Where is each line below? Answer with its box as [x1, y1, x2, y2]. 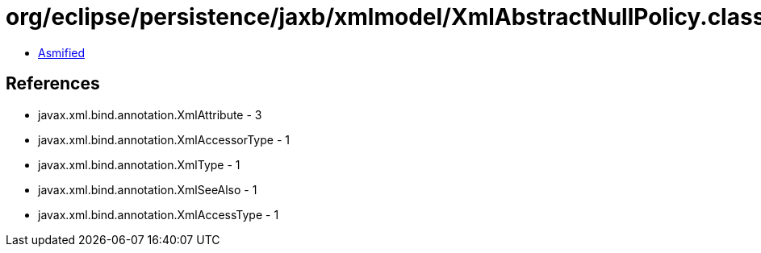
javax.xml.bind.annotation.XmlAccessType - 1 [38, 207, 279, 222]
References [6, 73, 100, 94]
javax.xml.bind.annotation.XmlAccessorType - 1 [38, 132, 290, 147]
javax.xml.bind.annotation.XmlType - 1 [38, 157, 240, 172]
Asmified [38, 45, 86, 60]
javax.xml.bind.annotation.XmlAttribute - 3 [38, 107, 262, 122]
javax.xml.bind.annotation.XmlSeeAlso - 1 [38, 182, 257, 197]
